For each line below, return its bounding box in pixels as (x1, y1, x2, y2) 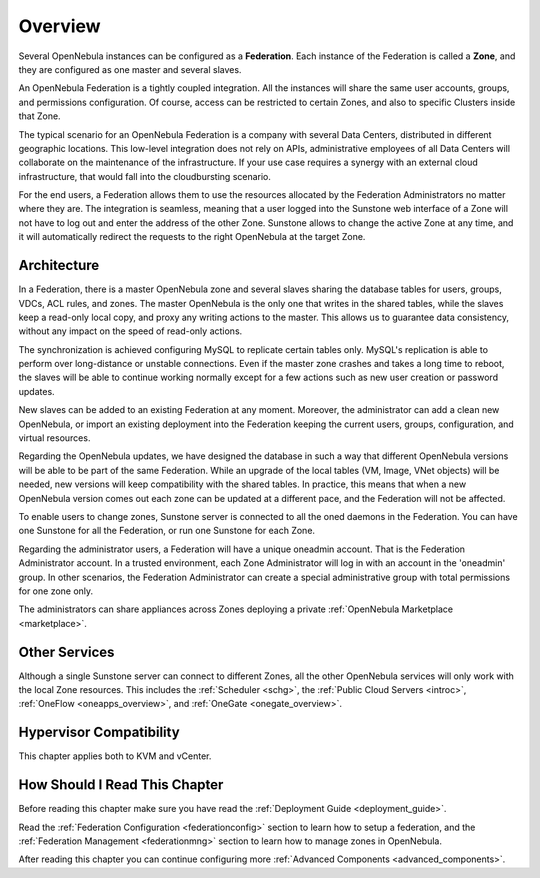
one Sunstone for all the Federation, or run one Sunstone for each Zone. (18, 525, 315, 537)
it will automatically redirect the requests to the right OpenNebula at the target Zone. (18, 231, 366, 243)
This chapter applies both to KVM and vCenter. (18, 750, 212, 762)
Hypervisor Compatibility (18, 724, 180, 741)
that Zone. (18, 110, 61, 122)
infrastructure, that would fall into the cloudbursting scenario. (18, 170, 272, 182)
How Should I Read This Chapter (18, 776, 224, 794)
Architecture (18, 257, 100, 274)
